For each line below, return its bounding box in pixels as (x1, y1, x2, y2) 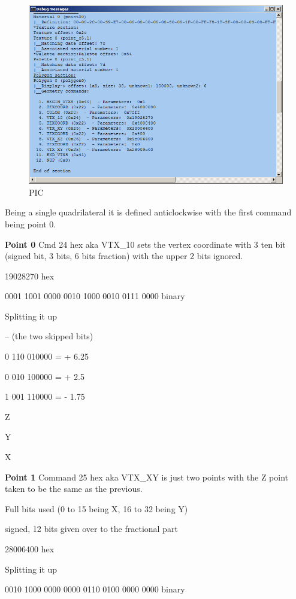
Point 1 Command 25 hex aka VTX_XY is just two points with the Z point (5, 470, 289, 483)
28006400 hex (5, 543, 55, 555)
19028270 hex (5, 269, 55, 282)
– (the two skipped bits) (5, 330, 93, 342)
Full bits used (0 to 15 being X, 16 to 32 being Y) (5, 502, 188, 515)
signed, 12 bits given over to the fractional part (5, 522, 178, 535)
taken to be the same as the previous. (5, 482, 143, 495)
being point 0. (5, 217, 56, 230)
